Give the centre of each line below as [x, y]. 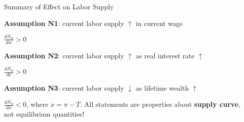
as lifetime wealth [162, 87]
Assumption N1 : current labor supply [64, 23]
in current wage [159, 23]
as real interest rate [165, 55]
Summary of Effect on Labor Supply [59, 6]
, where [37, 104]
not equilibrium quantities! [44, 114]
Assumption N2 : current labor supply [64, 55]
